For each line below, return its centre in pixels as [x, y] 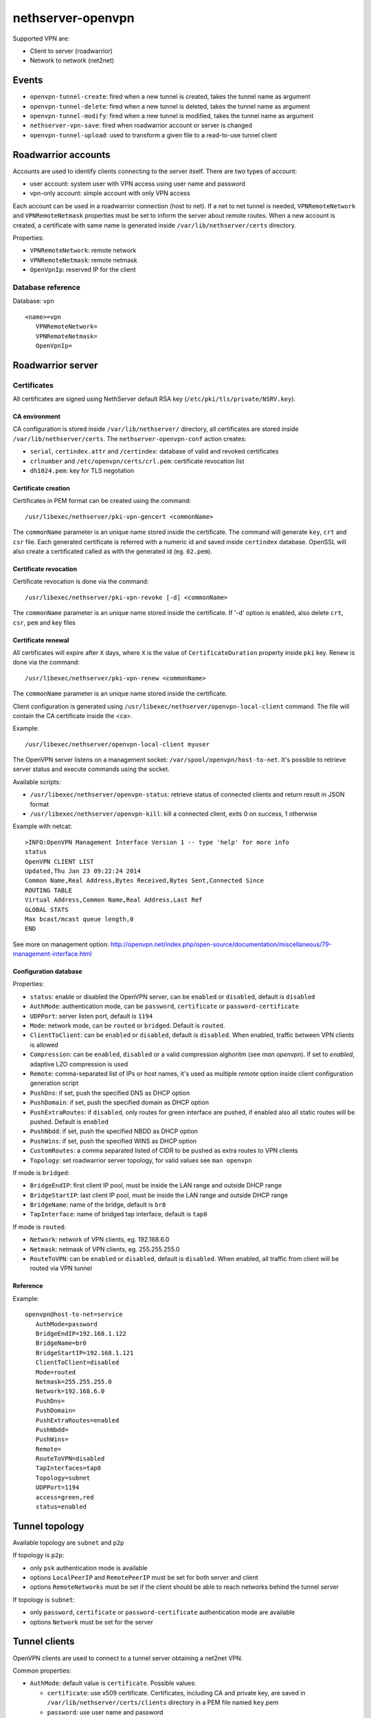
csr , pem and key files [44, 623]
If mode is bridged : [41, 1172]
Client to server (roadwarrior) [71, 51]
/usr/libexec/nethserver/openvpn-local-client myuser [117, 744]
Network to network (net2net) [72, 60]
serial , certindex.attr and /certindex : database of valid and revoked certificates [154, 451]
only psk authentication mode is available [89, 1568]
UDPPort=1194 [57, 1487]
